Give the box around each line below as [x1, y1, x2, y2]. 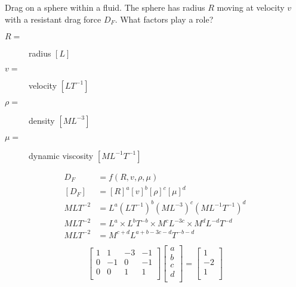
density [29, 114, 55, 126]
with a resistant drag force [5, 13, 101, 25]
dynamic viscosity [29, 149, 94, 161]
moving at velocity [217, 1, 285, 13]
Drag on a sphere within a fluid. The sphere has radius [5, 1, 205, 13]
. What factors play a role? [115, 13, 214, 25]
